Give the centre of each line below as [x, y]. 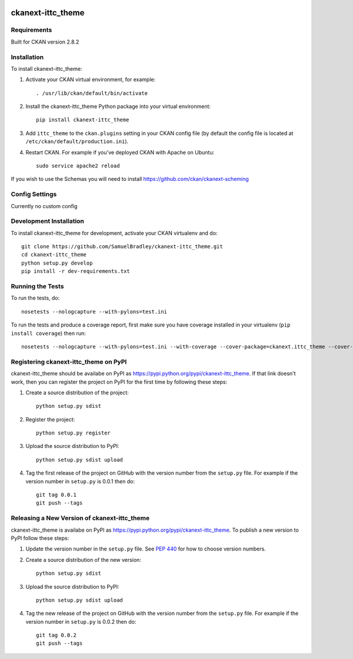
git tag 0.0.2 [56, 635]
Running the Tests [37, 286]
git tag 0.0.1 [56, 495]
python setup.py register [74, 433]
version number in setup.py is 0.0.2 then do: [81, 621]
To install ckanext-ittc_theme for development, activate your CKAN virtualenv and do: [114, 233]
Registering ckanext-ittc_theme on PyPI [69, 361]
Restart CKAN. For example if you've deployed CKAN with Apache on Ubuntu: [120, 152]
